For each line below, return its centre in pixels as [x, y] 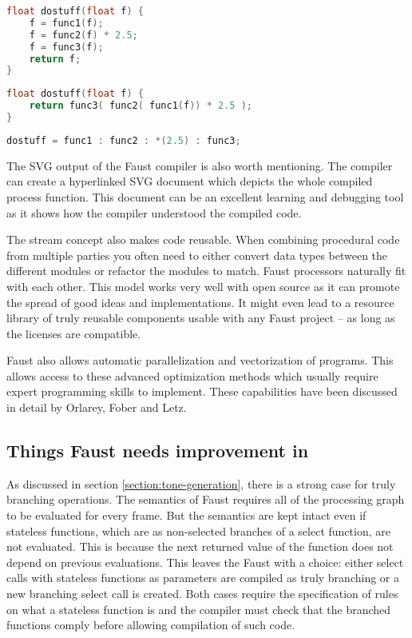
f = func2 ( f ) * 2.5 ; [83, 35]
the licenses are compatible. [74, 333]
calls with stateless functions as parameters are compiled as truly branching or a [203, 578]
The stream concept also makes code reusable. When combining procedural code [203, 239]
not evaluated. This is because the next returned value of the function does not [200, 546]
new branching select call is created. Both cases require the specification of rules [202, 594]
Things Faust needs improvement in [158, 451]
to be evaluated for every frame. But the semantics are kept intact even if [186, 515]
